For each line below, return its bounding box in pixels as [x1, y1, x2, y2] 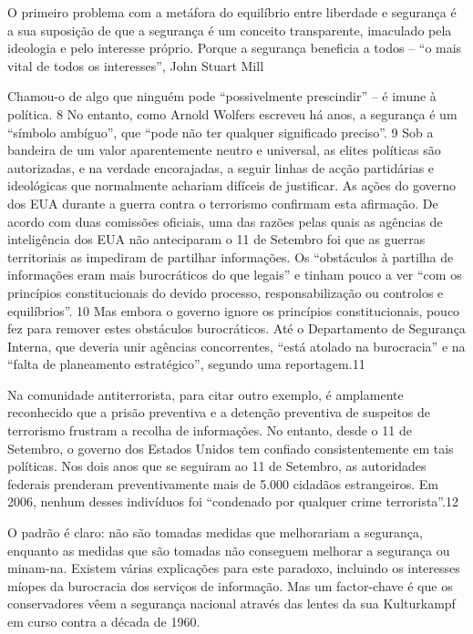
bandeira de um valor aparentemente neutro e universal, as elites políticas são [7, 140, 441, 159]
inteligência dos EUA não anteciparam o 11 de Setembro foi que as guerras [7, 230, 426, 249]
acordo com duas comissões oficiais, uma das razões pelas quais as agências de [7, 211, 443, 230]
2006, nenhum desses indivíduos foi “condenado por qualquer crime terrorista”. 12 [7, 492, 458, 511]
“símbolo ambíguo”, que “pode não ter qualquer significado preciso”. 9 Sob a [7, 122, 434, 141]
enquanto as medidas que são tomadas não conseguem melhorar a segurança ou [7, 540, 450, 559]
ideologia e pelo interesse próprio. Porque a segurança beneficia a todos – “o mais [7, 38, 462, 57]
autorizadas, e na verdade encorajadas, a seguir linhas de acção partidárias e [7, 158, 435, 177]
